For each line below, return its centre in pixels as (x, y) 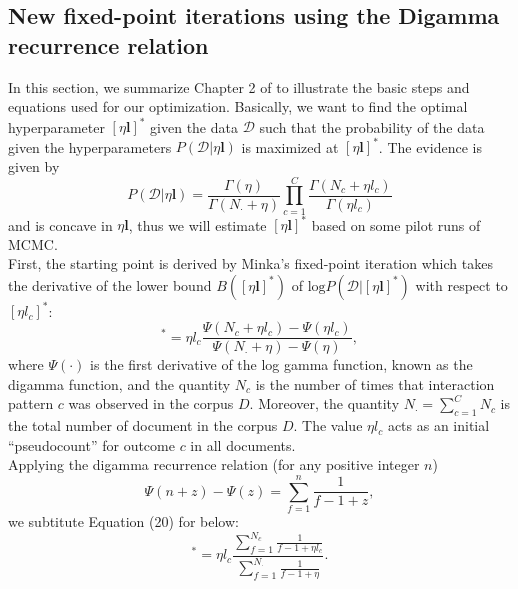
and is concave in (60, 224)
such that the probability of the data (372, 126)
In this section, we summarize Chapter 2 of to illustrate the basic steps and (239, 86)
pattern (31, 403)
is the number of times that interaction (375, 383)
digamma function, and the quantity (119, 383)
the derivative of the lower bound (110, 284)
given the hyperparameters (90, 146)
